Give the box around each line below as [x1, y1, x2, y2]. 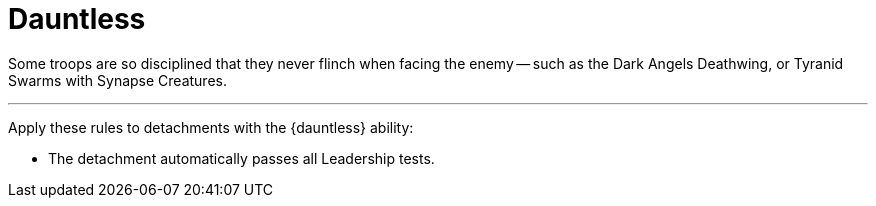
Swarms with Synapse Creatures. [8, 71, 227, 89]
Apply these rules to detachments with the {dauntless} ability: [8, 118, 414, 136]
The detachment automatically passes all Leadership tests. [48, 149, 435, 167]
